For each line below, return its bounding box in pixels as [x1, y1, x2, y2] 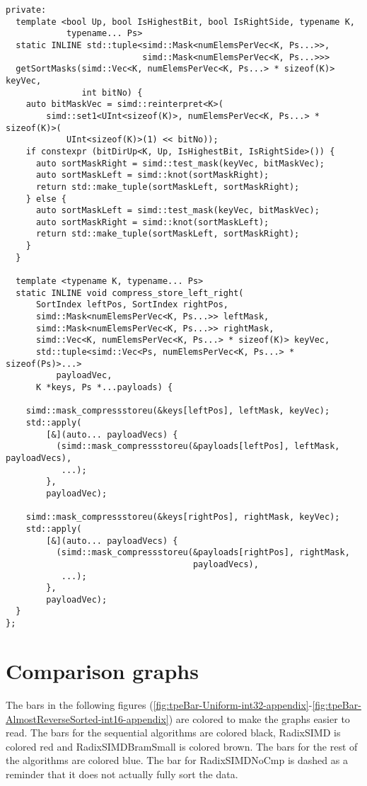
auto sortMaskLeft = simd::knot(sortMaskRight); [35, 170, 269, 181]
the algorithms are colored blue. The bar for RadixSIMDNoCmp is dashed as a [6, 753, 348, 768]
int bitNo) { [81, 87, 143, 98]
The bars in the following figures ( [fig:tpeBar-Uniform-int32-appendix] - [6, 697, 313, 712]
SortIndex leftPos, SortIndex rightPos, [35, 300, 228, 310]
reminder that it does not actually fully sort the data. [6, 766, 238, 781]
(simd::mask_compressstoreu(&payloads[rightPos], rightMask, [56, 547, 350, 558]
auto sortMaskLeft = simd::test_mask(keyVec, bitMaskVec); [35, 205, 320, 216]
